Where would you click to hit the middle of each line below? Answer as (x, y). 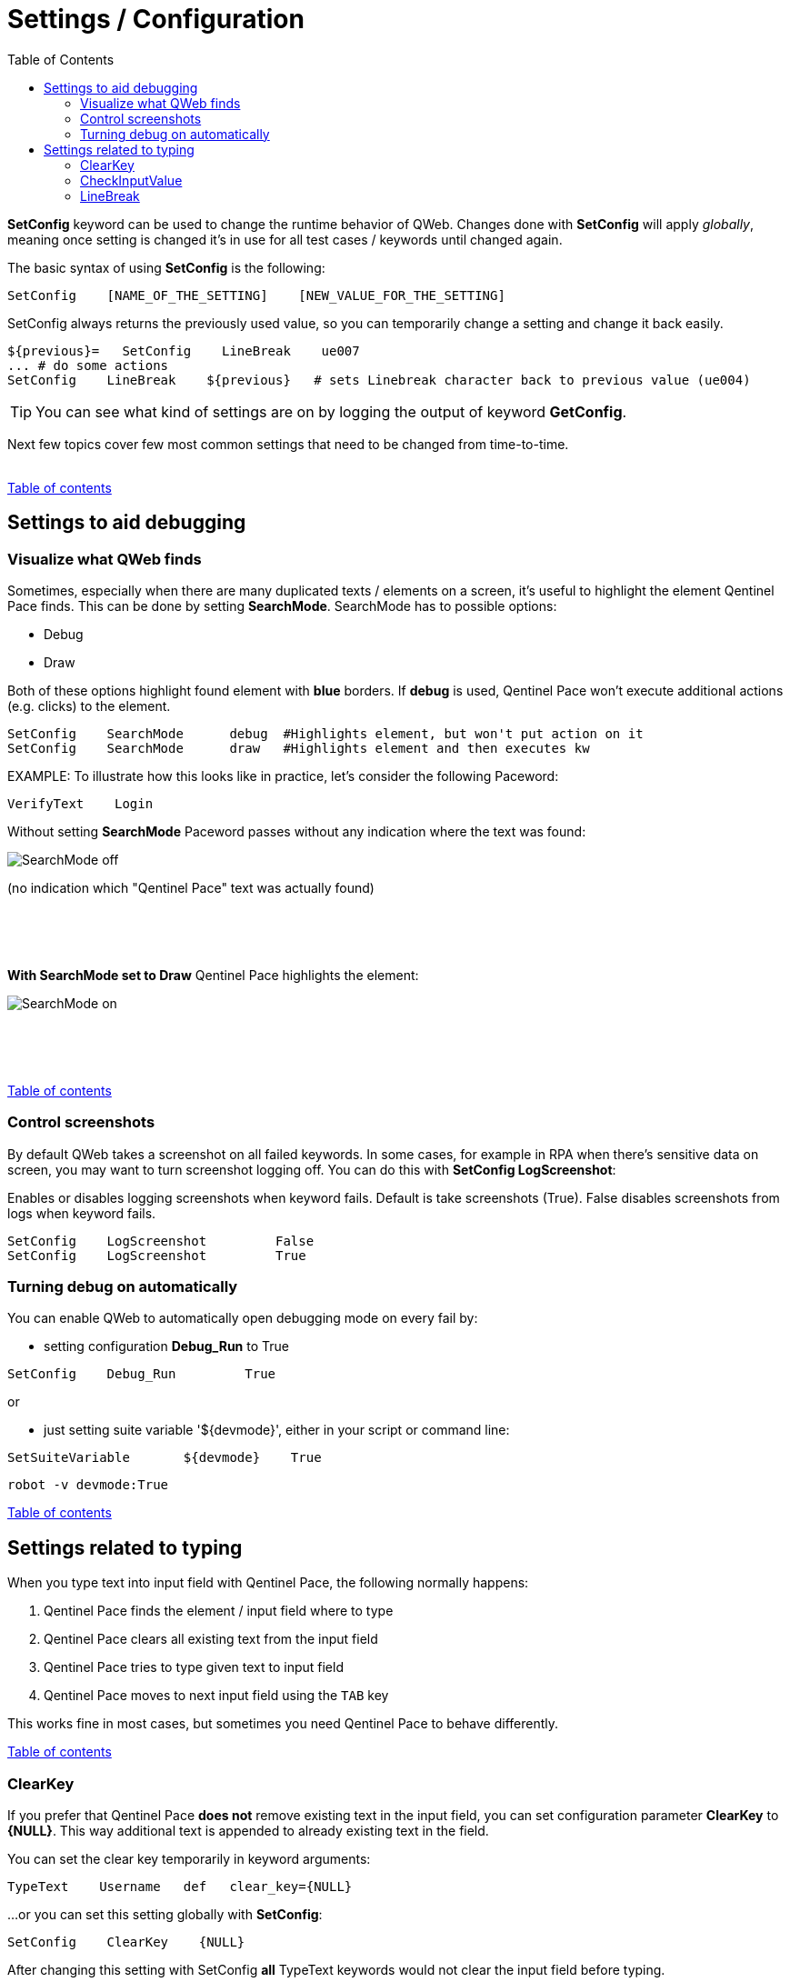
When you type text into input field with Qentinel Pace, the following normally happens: (268, 1583)
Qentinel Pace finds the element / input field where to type (219, 1611)
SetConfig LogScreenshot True (157, 1255)
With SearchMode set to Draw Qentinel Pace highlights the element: (213, 975)
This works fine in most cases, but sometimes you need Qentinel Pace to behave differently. (283, 1724)
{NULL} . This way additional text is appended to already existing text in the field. (248, 1831)
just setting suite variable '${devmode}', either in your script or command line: (277, 1430)
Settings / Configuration (156, 19)
